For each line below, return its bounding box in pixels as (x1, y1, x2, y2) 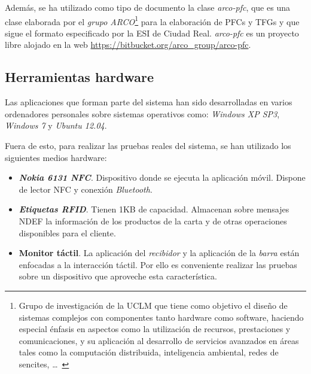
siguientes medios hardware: (5, 151, 107, 163)
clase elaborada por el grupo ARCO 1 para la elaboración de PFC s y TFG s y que (5, 13, 300, 28)
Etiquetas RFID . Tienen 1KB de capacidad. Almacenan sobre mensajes (19, 203, 289, 215)
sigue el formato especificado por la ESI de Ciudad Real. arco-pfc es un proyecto (5, 26, 299, 39)
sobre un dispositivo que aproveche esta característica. (19, 270, 217, 282)
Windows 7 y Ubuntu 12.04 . (5, 119, 107, 132)
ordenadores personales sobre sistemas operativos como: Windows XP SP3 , (5, 107, 280, 120)
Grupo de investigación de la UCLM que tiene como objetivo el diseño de (19, 299, 288, 311)
